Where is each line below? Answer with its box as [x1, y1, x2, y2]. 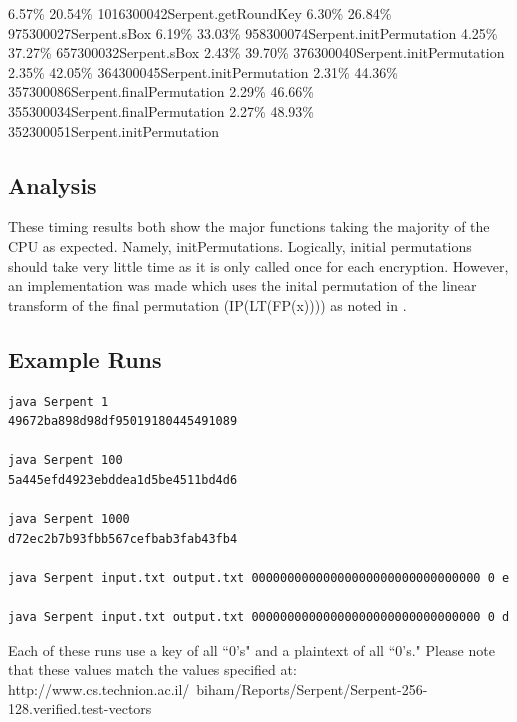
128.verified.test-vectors [8, 698, 152, 719]
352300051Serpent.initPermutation [8, 120, 220, 141]
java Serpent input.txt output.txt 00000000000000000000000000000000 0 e [8, 570, 510, 585]
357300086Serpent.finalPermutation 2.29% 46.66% [8, 81, 314, 102]
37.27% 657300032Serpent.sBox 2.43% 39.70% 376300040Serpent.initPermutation [8, 42, 505, 63]
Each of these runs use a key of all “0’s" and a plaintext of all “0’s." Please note [8, 639, 495, 660]
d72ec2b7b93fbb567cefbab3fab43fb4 [8, 531, 238, 546]
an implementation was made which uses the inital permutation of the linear [8, 275, 477, 296]
